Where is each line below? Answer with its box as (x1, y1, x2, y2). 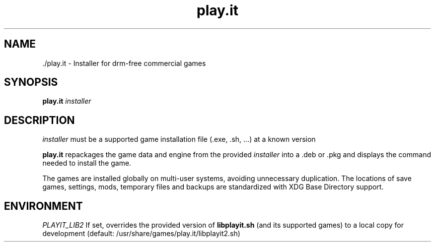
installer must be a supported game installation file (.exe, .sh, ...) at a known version (42, 135, 316, 144)
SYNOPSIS (4, 76, 58, 89)
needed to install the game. (42, 159, 132, 168)
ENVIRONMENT (4, 199, 83, 212)
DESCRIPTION (4, 114, 75, 126)
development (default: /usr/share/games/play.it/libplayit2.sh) (42, 229, 240, 238)
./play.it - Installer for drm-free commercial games (42, 59, 206, 67)
